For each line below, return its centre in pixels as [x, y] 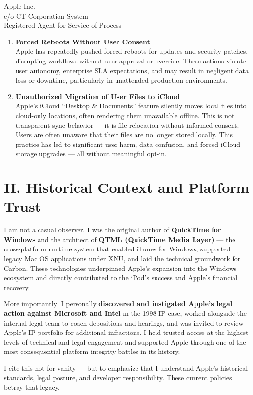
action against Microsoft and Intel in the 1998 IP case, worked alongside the [126, 313]
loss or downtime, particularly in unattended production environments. [121, 80]
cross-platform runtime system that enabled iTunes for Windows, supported [117, 249]
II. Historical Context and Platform [127, 187]
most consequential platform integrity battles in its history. [92, 351]
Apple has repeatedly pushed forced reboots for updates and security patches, [132, 51]
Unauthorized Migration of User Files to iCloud [98, 96]
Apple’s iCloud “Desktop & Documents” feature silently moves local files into [131, 106]
